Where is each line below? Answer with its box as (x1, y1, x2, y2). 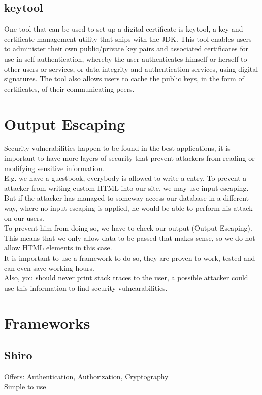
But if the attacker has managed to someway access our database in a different (4, 192, 249, 203)
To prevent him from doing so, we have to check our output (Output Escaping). (4, 222, 252, 233)
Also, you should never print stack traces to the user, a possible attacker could (4, 272, 248, 283)
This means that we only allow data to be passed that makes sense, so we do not (4, 232, 255, 243)
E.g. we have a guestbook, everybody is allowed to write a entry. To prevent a (4, 173, 247, 183)
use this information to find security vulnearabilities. (4, 282, 168, 293)
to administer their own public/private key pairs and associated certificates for (4, 43, 248, 54)
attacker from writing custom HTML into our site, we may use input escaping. (4, 182, 249, 193)
